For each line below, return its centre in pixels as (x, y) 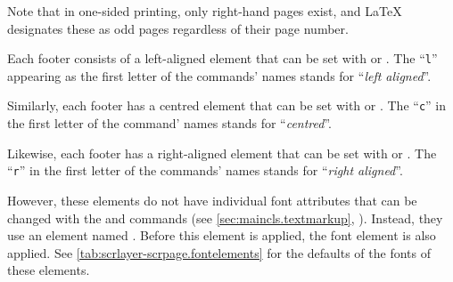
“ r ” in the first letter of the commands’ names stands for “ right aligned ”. (205, 170)
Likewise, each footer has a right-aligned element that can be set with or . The (222, 153)
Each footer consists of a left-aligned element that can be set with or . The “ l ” (222, 58)
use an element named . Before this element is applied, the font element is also (222, 235)
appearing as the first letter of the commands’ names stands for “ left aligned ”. (219, 75)
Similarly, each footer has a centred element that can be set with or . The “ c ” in (226, 105)
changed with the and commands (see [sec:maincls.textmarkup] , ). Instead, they (225, 218)
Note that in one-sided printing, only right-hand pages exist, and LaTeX (205, 11)
